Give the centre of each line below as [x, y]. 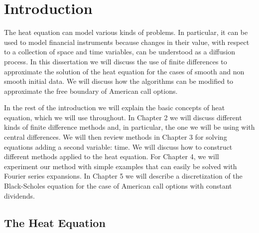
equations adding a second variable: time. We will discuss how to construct [118, 146]
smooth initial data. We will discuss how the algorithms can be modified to [119, 81]
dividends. [19, 195]
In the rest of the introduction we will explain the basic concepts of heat [115, 108]
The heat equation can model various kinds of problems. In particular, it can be [126, 32]
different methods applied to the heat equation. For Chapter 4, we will [112, 156]
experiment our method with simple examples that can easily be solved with [121, 166]
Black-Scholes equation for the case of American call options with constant [118, 186]
